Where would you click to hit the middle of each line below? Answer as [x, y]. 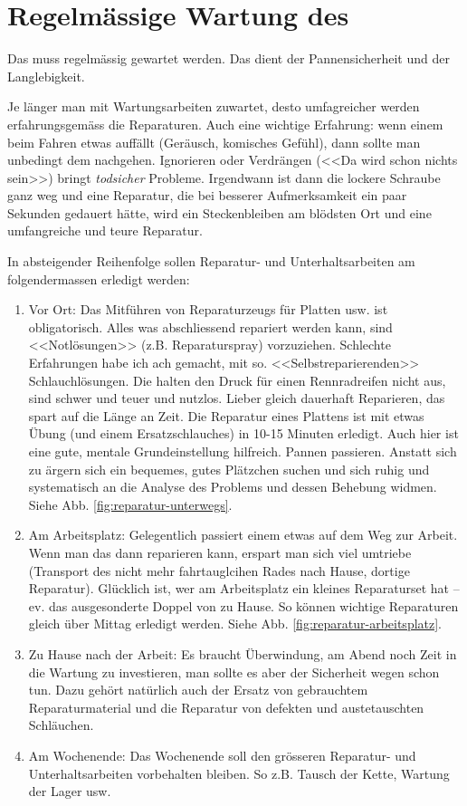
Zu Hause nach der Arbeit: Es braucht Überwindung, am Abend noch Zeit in [243, 653]
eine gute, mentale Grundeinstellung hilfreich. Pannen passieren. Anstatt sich [243, 451]
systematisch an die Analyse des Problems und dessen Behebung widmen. [233, 487]
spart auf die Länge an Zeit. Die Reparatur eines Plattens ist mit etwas [226, 415]
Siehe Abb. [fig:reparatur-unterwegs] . [130, 504]
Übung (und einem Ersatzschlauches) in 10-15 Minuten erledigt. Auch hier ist [243, 433]
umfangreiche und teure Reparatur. [105, 230]
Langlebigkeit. [46, 76]
